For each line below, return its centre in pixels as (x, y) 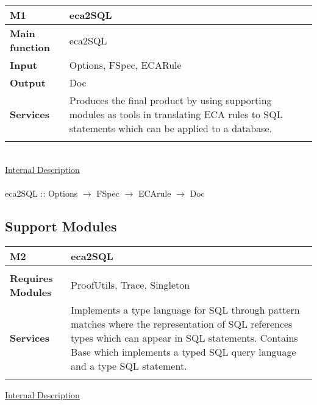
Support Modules (61, 226)
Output (28, 83)
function (30, 47)
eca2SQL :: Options (41, 193)
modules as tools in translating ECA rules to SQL (176, 114)
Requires (31, 278)
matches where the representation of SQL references (182, 323)
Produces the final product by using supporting (170, 100)
